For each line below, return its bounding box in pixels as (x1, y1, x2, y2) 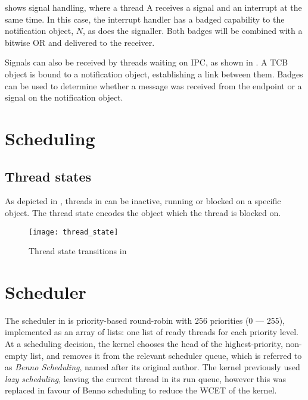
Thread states (5, 167, 92, 185)
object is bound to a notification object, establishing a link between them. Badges (5, 67, 303, 80)
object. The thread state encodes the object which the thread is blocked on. (5, 206, 281, 218)
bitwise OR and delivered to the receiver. (5, 36, 155, 48)
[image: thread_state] (29, 227, 119, 236)
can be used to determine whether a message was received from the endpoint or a (5, 79, 302, 92)
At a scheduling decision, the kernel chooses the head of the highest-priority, (5, 337, 283, 350)
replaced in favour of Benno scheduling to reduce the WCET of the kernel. (5, 384, 277, 396)
